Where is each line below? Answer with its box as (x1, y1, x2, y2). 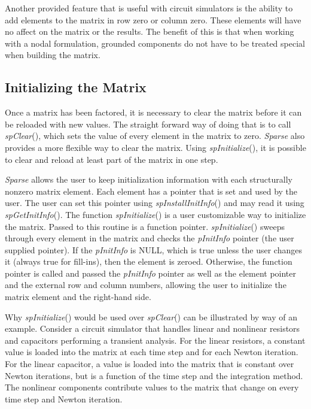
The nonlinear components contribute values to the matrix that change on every (5, 381, 299, 393)
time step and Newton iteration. (5, 392, 123, 405)
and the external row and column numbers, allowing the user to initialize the (5, 278, 286, 291)
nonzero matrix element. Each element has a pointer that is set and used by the (5, 184, 298, 197)
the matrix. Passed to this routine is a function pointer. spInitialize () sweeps (5, 220, 285, 232)
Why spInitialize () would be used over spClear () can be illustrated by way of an (5, 310, 297, 323)
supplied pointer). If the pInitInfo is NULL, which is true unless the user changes (5, 243, 302, 256)
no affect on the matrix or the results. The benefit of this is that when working (5, 25, 294, 38)
